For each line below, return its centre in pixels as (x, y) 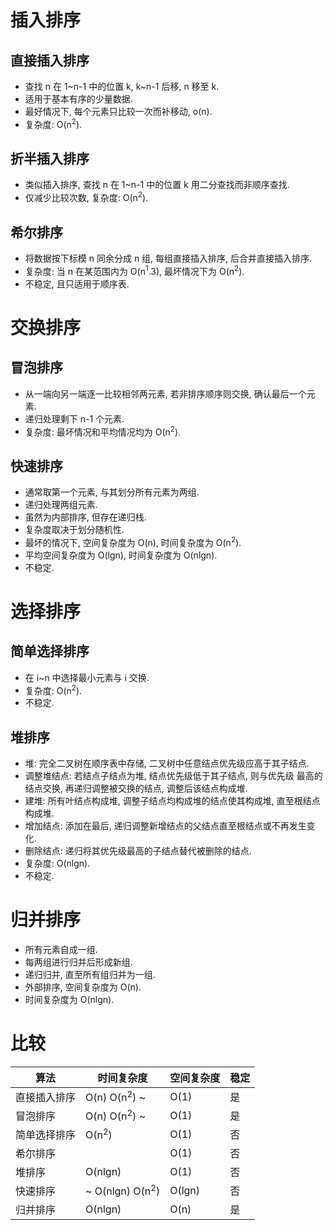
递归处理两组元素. (61, 505)
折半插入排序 (50, 159)
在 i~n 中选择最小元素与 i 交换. (87, 677)
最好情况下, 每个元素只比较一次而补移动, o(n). (118, 111)
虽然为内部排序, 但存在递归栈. (85, 517)
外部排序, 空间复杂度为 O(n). (83, 987)
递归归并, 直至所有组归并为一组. (90, 975)
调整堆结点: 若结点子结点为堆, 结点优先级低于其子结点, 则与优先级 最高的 (173, 776)
